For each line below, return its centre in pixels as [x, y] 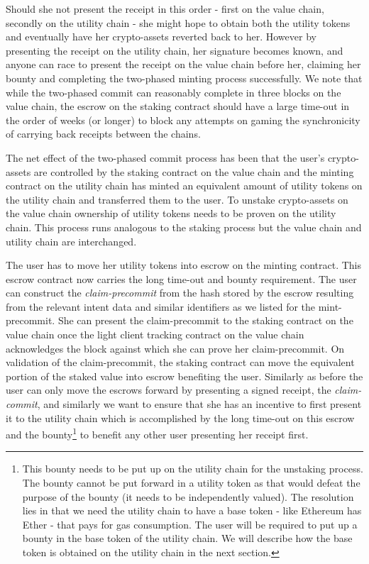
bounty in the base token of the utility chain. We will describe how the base [187, 538]
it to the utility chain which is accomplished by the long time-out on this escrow [180, 418]
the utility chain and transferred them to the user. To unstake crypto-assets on [177, 199]
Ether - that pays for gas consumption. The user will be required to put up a [190, 524]
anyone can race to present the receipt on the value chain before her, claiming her [183, 64]
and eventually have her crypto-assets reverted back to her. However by [161, 37]
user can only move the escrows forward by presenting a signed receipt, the [169, 390]
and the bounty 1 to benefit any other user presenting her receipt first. [157, 433]
